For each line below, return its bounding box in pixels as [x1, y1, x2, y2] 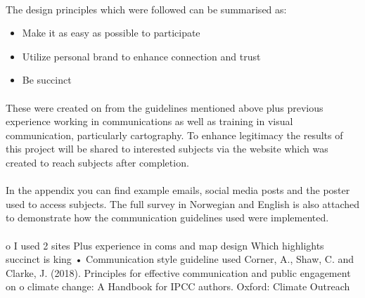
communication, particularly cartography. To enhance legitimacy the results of [6, 127, 343, 142]
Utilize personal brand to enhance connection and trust [22, 48, 261, 63]
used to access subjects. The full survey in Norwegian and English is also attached [6, 196, 359, 211]
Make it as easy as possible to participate [22, 25, 200, 40]
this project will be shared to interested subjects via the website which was [6, 141, 328, 156]
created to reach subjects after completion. [6, 155, 189, 169]
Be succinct [22, 72, 72, 87]
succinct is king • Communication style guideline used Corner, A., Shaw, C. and [6, 252, 354, 266]
